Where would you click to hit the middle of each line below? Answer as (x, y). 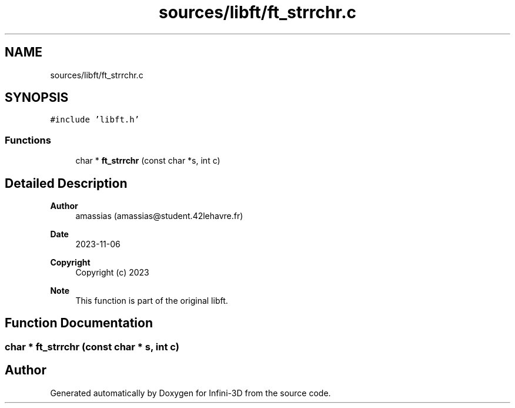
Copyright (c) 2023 (112, 273)
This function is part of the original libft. (152, 301)
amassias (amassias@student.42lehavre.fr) (159, 216)
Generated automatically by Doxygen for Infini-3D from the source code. (190, 393)
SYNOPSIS (37, 98)
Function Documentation (79, 323)
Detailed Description (66, 183)
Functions (28, 140)
